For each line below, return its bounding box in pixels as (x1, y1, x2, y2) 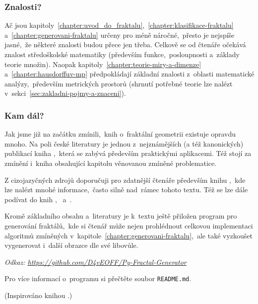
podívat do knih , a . (4, 194, 72, 204)
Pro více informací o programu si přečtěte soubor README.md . (4, 273, 192, 284)
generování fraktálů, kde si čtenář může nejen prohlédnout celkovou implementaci (4, 220, 253, 230)
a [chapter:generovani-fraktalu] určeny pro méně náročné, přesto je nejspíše (4, 29, 235, 40)
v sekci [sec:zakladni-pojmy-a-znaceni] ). (4, 88, 126, 98)
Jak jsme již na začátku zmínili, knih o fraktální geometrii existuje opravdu (4, 129, 236, 139)
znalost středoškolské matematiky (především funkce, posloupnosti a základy (4, 49, 240, 59)
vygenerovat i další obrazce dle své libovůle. (4, 240, 138, 250)
